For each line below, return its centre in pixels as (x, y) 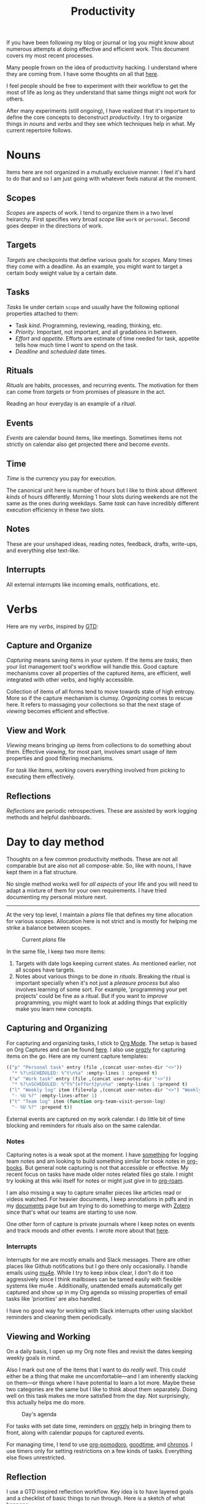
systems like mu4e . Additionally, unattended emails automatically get (94, 1286)
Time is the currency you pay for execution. (61, 478)
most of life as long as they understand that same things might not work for (101, 93)
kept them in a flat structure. (42, 872)
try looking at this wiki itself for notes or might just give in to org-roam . (95, 1181)
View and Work (36, 730)
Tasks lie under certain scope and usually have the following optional (93, 307)
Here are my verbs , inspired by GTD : (52, 626)
